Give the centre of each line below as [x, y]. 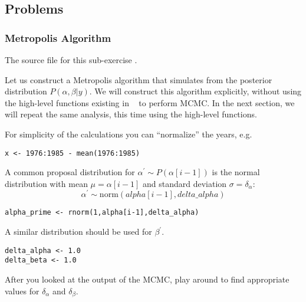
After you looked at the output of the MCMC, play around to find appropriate [147, 279]
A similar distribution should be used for [78, 232]
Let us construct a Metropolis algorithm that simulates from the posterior [139, 79]
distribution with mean [46, 183]
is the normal [236, 172]
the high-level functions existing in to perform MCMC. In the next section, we [150, 102]
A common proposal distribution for [70, 172]
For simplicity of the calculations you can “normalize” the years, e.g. [129, 134]
